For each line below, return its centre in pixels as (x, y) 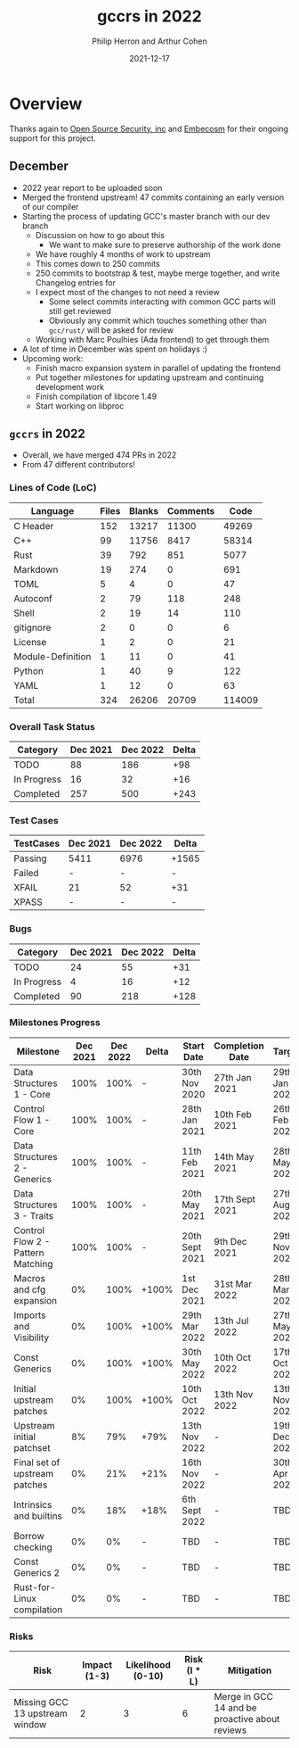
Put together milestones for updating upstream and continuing (149, 377)
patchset (32, 1447)
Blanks (144, 510)
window (30, 1725)
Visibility (32, 1338)
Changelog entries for (76, 282)
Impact (97, 1665)
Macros (30, 1278)
